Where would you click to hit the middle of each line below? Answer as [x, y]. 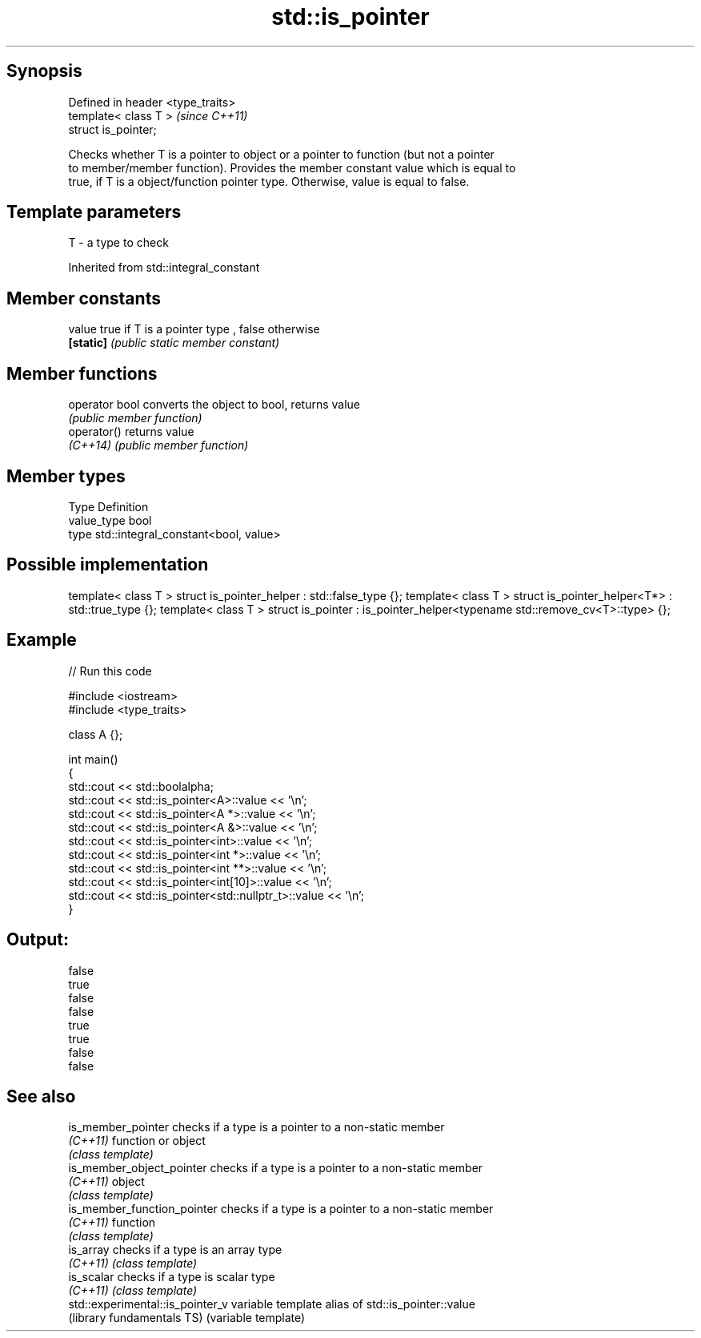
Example [42, 640]
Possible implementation [108, 565]
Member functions [82, 373]
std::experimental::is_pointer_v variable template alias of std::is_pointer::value [272, 1304]
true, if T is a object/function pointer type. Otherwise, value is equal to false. [269, 181]
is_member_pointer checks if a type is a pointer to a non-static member [256, 1127]
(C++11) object [106, 1182]
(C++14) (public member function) [158, 445]
